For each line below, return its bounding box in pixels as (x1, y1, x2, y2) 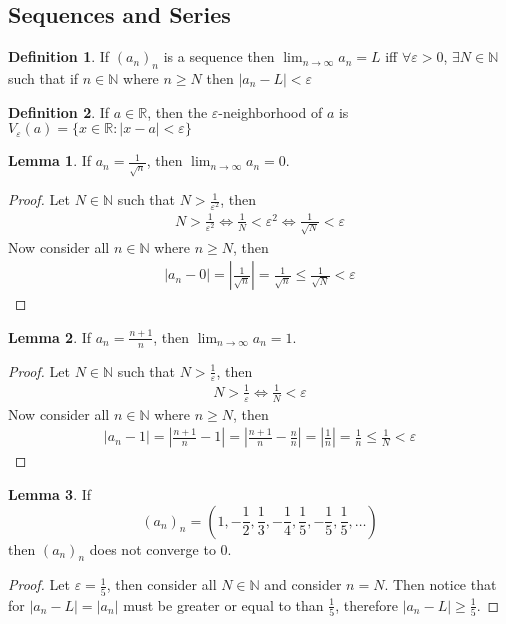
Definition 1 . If (8, 46, 110, 67)
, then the (147, 101, 208, 122)
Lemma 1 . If (8, 150, 92, 171)
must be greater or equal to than (123, 594, 324, 615)
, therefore (335, 594, 398, 615)
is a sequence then (163, 46, 275, 67)
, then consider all (106, 574, 217, 595)
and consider (264, 574, 342, 595)
